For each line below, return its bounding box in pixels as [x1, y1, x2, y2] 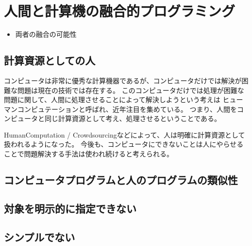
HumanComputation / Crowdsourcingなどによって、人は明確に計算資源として [4, 129, 245, 139]
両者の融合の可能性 [15, 29, 77, 39]
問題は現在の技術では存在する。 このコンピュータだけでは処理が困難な [17, 85, 244, 95]
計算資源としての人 [4, 53, 96, 68]
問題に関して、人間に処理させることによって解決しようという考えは [4, 94, 220, 105]
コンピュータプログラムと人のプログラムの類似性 [4, 172, 238, 187]
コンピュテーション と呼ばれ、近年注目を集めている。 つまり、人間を [17, 104, 237, 114]
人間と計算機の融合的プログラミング [4, 1, 235, 21]
